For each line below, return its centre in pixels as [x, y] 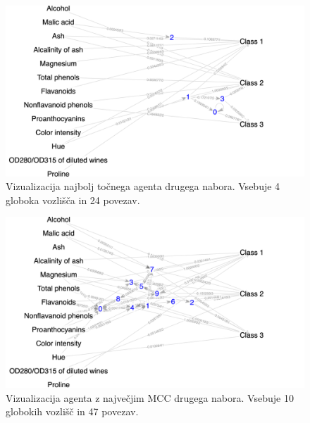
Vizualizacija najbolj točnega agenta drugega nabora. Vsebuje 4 [143, 186]
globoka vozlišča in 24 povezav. [73, 200]
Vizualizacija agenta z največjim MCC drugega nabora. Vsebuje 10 [150, 397]
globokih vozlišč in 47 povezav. [72, 411]
